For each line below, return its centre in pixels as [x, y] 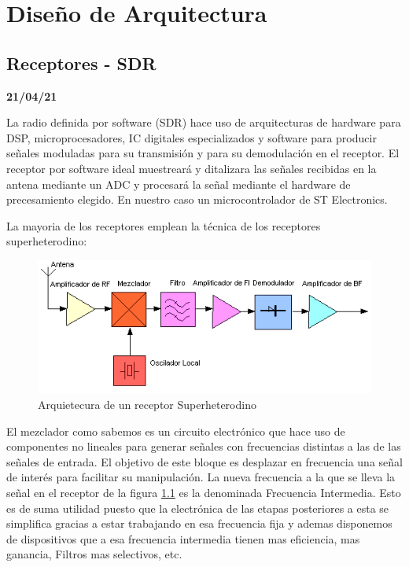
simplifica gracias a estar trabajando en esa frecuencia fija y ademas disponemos [199, 523]
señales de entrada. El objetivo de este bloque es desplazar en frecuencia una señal [204, 461]
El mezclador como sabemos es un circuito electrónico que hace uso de [176, 431]
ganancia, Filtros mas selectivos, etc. [94, 554]
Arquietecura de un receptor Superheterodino [147, 404]
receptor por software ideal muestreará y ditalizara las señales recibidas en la [192, 168]
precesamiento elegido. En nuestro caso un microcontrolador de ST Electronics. [197, 199]
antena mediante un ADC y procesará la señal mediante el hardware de [179, 184]
